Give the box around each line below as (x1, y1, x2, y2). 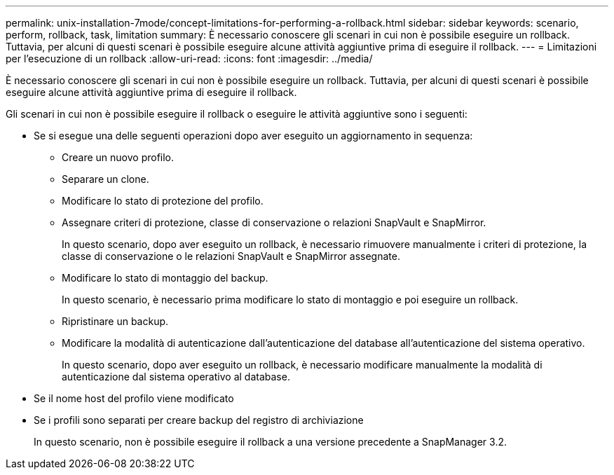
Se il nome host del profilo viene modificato (34, 392, 234, 404)
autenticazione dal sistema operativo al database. (62, 371, 290, 383)
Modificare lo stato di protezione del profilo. (62, 195, 264, 207)
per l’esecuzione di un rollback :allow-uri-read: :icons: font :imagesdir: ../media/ (6, 53, 373, 64)
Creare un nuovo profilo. (62, 151, 175, 163)
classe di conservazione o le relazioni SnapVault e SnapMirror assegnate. (62, 250, 400, 262)
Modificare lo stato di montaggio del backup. (62, 272, 268, 284)
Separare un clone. (62, 173, 149, 185)
